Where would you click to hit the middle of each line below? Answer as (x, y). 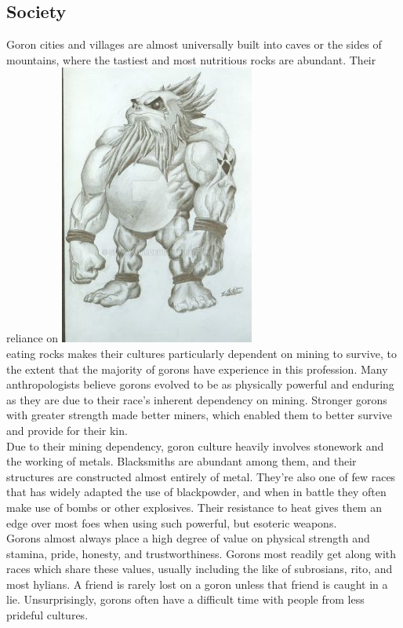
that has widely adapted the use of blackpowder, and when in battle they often (196, 492)
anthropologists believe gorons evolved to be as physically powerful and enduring (200, 384)
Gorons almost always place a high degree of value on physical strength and (188, 538)
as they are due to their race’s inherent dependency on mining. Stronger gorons (197, 399)
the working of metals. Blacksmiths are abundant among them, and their (182, 461)
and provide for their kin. (67, 430)
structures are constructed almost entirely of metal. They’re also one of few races (201, 476)
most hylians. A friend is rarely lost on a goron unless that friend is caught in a (197, 584)
